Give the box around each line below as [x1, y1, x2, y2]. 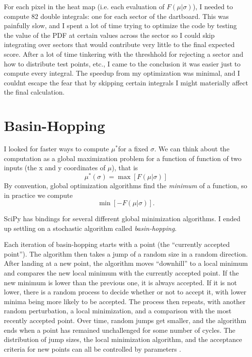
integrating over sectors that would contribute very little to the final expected [4, 39, 235, 49]
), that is [111, 162, 138, 173]
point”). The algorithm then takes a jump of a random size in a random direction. [4, 248, 248, 259]
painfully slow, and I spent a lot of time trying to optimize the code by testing [4, 20, 237, 31]
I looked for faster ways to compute [4, 144, 109, 154]
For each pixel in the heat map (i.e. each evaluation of [4, 1, 165, 11]
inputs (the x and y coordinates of [4, 162, 106, 173]
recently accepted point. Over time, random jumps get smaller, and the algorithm [4, 315, 247, 325]
